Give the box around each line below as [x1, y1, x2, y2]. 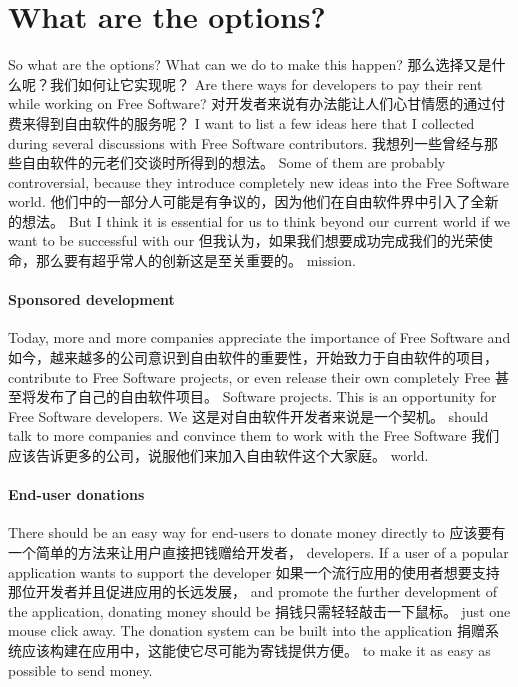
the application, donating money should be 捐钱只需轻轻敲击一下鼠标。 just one [8, 600, 511, 621]
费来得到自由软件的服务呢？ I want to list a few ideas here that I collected [8, 112, 475, 133]
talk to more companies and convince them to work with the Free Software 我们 [8, 425, 500, 446]
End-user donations [8, 484, 145, 505]
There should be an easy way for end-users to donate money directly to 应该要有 [8, 522, 506, 543]
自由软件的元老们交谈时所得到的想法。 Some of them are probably [21, 152, 446, 173]
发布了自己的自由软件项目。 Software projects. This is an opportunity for [35, 386, 497, 407]
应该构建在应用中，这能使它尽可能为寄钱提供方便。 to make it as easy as [21, 639, 491, 660]
